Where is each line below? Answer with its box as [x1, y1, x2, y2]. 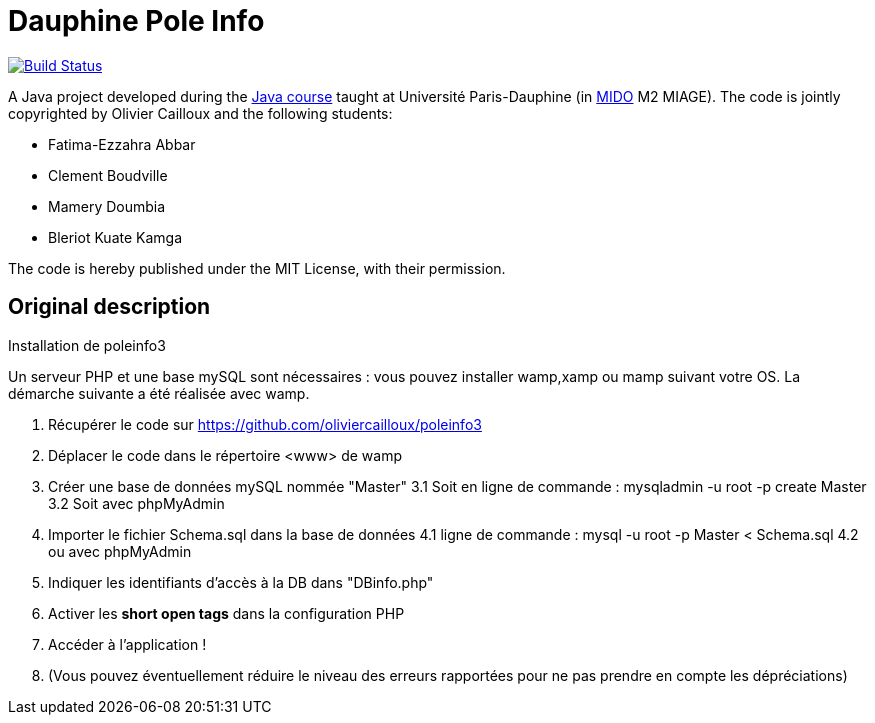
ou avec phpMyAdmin [48, 542, 192, 560]
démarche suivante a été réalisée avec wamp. [8, 384, 310, 402]
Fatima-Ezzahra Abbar [48, 135, 196, 153]
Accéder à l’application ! [48, 635, 207, 653]
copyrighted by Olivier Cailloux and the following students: [8, 104, 393, 122]
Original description [8, 294, 211, 320]
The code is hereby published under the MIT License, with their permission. [8, 259, 506, 277]
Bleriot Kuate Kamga [48, 228, 183, 246]
